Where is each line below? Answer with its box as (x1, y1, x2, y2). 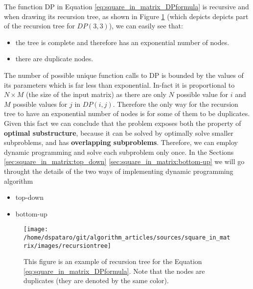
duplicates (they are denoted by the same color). (23, 275, 169, 286)
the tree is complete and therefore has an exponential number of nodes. (15, 37, 230, 47)
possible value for (176, 89, 229, 99)
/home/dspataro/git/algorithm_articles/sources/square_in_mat (23, 234, 230, 241)
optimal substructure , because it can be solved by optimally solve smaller (4, 127, 233, 138)
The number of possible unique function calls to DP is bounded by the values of (4, 70, 244, 80)
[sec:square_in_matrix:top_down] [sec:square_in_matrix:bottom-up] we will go (4, 156, 245, 167)
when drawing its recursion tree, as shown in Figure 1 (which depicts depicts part (4, 11, 249, 21)
